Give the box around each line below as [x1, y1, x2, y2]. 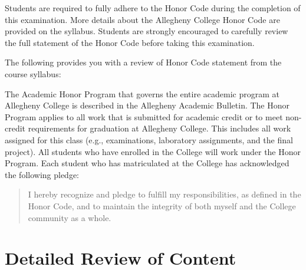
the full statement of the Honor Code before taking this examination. [5, 36, 255, 48]
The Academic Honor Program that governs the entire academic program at [5, 87, 280, 100]
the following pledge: [5, 168, 80, 180]
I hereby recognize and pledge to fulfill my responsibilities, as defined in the [28, 188, 301, 200]
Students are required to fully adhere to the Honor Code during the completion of [5, 2, 301, 14]
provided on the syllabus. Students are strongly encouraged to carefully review [5, 25, 288, 37]
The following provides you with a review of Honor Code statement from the [5, 56, 282, 68]
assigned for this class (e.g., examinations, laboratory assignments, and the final [5, 133, 293, 146]
